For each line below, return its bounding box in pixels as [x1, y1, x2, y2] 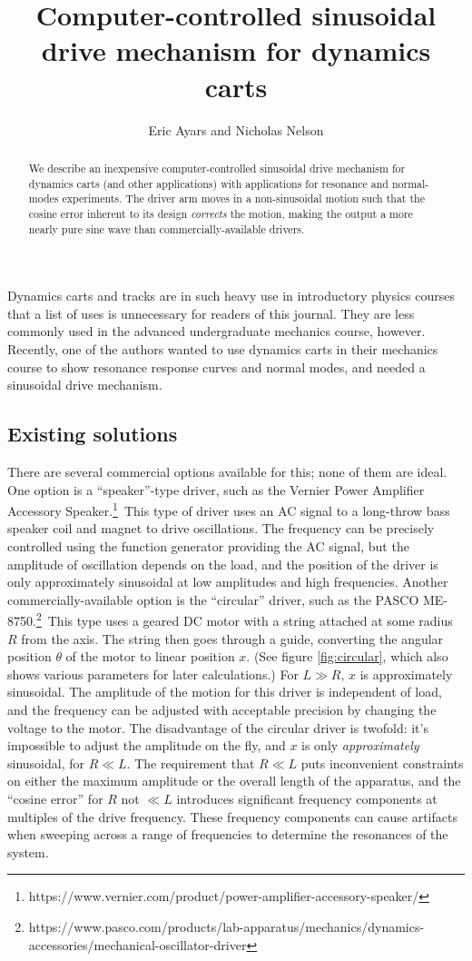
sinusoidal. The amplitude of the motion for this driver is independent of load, [7, 682, 442, 701]
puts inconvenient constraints [300, 753, 464, 772]
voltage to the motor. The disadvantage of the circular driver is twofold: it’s [7, 718, 428, 737]
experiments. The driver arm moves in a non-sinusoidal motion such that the [62, 191, 425, 206]
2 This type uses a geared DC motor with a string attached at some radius [35, 609, 453, 629]
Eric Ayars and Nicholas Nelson [148, 120, 324, 139]
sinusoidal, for [7, 753, 84, 772]
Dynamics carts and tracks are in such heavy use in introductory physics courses [7, 286, 456, 305]
